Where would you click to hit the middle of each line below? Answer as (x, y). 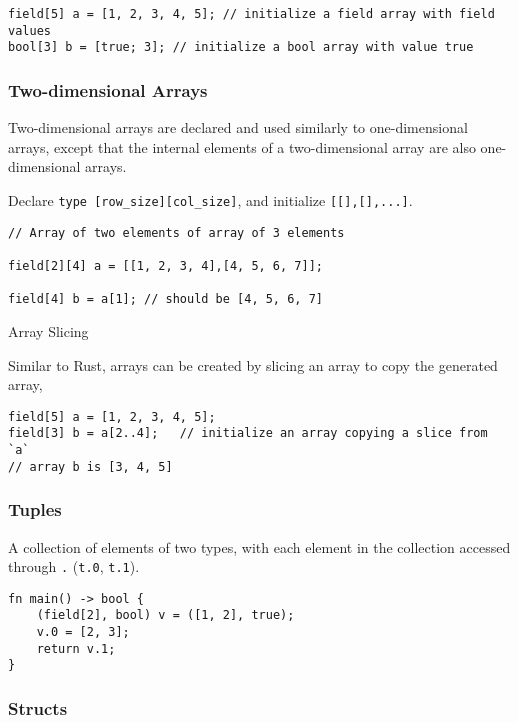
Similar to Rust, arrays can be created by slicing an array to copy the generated (253, 364)
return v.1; (76, 648)
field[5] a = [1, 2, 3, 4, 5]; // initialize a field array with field (251, 14)
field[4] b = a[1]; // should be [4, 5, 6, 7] (165, 299)
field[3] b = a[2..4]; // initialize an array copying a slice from (248, 433)
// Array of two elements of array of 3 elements (176, 232)
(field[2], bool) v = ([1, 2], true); (165, 615)
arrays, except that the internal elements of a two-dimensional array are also (242, 146)
